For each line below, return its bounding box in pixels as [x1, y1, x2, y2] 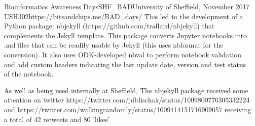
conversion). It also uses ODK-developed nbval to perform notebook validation [4, 49, 241, 59]
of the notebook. [4, 69, 54, 79]
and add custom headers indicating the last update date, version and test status [4, 59, 246, 69]
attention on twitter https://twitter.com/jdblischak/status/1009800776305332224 [4, 95, 250, 105]
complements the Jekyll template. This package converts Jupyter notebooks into [4, 30, 247, 40]
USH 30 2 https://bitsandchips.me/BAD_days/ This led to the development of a [4, 11, 243, 21]
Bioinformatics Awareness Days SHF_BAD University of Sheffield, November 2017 [4, 1, 250, 11]
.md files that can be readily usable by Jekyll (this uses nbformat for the [4, 40, 223, 50]
